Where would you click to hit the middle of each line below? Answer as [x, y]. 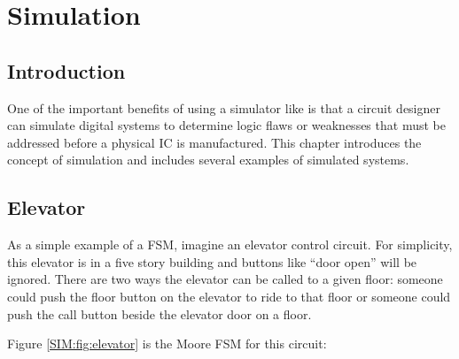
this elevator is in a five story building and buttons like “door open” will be [212, 261]
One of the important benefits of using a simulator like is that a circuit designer [224, 107]
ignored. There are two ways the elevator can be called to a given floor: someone [225, 279]
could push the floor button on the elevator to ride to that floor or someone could [229, 296]
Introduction [66, 70]
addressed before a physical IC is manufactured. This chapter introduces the [214, 142]
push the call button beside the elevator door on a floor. [159, 313]
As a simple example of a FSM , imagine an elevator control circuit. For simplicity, [230, 244]
